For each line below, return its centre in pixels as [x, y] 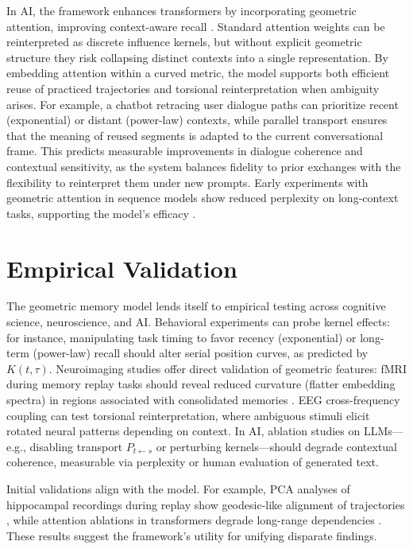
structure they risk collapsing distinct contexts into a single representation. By [197, 57]
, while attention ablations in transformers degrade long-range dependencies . [194, 520]
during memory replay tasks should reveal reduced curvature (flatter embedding [201, 384]
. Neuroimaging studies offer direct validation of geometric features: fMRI [228, 368]
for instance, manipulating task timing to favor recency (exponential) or [181, 337]
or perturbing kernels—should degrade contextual [277, 446]
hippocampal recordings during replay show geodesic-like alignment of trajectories [206, 504]
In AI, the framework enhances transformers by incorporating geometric [181, 10]
